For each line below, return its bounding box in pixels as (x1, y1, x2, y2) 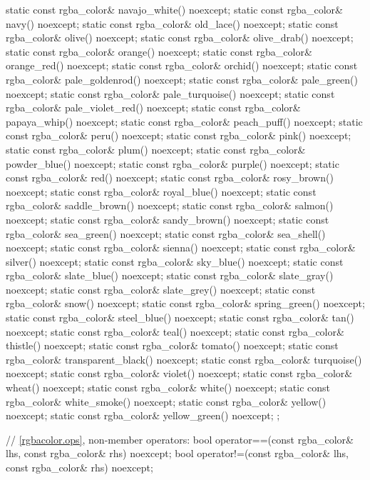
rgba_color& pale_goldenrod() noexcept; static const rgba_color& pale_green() (6, 71, 358, 86)
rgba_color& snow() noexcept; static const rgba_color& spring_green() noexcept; (6, 296, 365, 311)
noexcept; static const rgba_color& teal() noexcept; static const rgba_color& (6, 324, 344, 339)
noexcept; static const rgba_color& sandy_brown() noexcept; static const (6, 211, 329, 226)
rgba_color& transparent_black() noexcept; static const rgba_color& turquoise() (6, 351, 362, 366)
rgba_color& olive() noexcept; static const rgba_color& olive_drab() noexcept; (6, 30, 354, 45)
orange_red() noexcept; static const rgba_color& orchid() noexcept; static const (6, 58, 358, 73)
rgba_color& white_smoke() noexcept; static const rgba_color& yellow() (6, 394, 327, 409)
